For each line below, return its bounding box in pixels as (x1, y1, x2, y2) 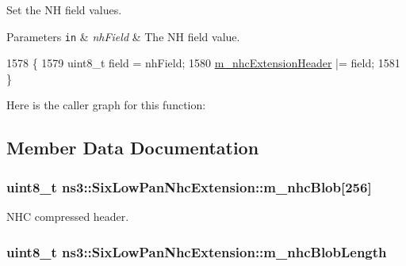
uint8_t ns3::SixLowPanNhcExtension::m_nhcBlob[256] (6, 177, 372, 196)
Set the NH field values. (6, 2, 122, 17)
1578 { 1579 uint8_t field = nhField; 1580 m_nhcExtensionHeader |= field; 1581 (6, 55, 400, 71)
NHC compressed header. (6, 208, 129, 225)
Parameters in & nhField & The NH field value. (6, 28, 240, 44)
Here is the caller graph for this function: (6, 97, 206, 113)
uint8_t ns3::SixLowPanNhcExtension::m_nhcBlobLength (6, 241, 387, 261)
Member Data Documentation (6, 135, 259, 160)
